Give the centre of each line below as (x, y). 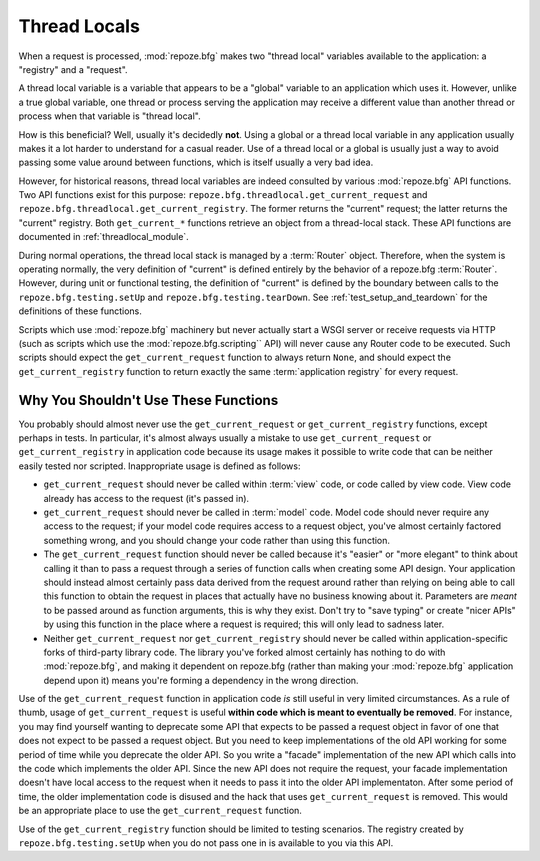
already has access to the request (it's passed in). (146, 498)
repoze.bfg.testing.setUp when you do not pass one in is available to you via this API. (206, 842)
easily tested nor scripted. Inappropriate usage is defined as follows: (159, 466)
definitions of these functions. (80, 311)
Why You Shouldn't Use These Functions (148, 400)
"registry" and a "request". (73, 69)
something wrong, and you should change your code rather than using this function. (216, 540)
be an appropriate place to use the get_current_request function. (160, 811)
